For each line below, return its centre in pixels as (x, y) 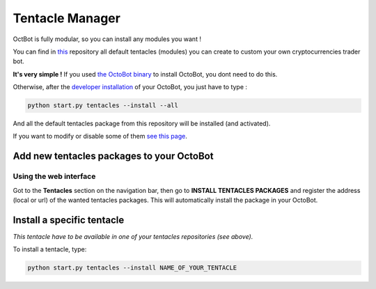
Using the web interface (54, 176)
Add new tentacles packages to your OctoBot (113, 156)
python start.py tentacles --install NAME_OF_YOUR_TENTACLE (132, 268)
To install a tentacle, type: (50, 249)
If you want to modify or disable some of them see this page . (100, 136)
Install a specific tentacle (69, 220)
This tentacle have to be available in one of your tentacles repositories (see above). (133, 236)
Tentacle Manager (67, 18)
